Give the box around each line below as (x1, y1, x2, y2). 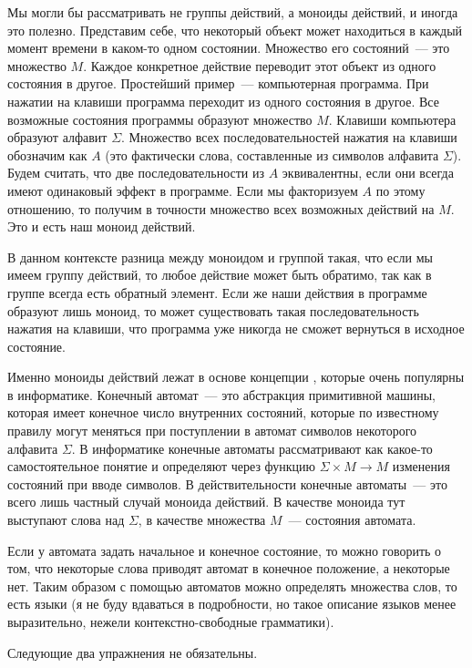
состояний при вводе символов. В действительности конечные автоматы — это (7, 474, 447, 493)
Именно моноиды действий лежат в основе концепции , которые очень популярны (7, 367, 465, 386)
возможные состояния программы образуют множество (7, 109, 313, 128)
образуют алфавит (7, 128, 108, 147)
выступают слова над (7, 510, 125, 529)
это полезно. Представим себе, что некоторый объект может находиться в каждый (7, 20, 463, 39)
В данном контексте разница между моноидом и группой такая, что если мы (7, 247, 433, 266)
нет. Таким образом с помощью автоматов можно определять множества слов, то (7, 576, 457, 595)
